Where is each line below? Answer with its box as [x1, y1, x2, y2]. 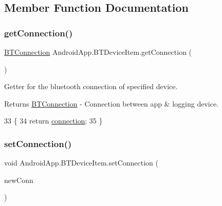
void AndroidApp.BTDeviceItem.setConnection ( [4, 157, 158, 168]
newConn [4, 174, 33, 185]
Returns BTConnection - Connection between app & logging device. [4, 98, 219, 109]
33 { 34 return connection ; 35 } [4, 115, 103, 126]
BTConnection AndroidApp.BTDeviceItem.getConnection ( [4, 47, 192, 57]
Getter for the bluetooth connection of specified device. [4, 81, 178, 92]
